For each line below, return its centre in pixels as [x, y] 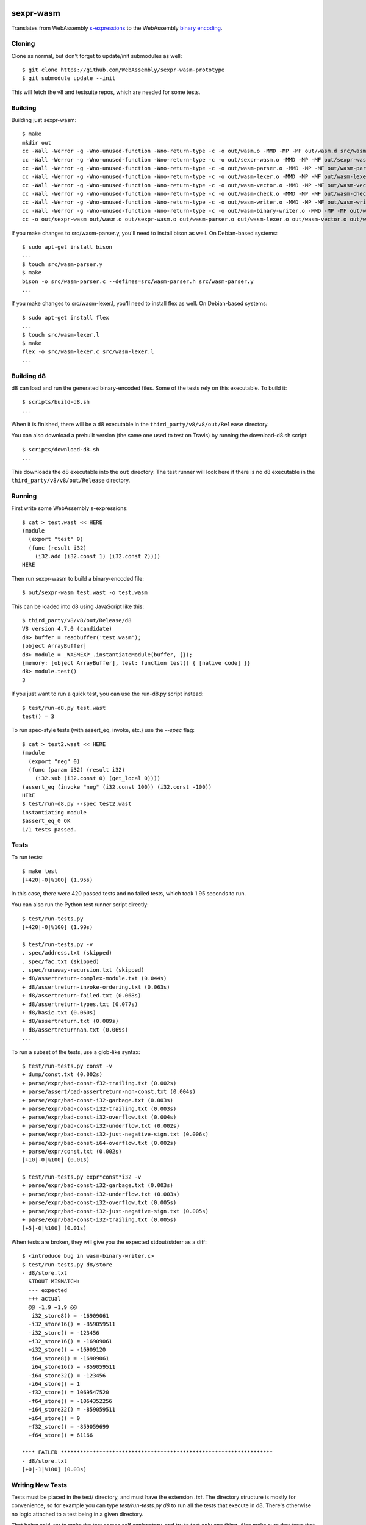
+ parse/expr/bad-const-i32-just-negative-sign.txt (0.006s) [115, 1134]
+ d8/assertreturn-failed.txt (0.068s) [82, 996]
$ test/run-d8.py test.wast [64, 708]
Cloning [23, 44]
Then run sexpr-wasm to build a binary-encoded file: [78, 578]
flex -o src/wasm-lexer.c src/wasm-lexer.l [88, 352]
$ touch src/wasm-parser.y [63, 264]
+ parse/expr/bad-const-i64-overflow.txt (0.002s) [99, 1143]
